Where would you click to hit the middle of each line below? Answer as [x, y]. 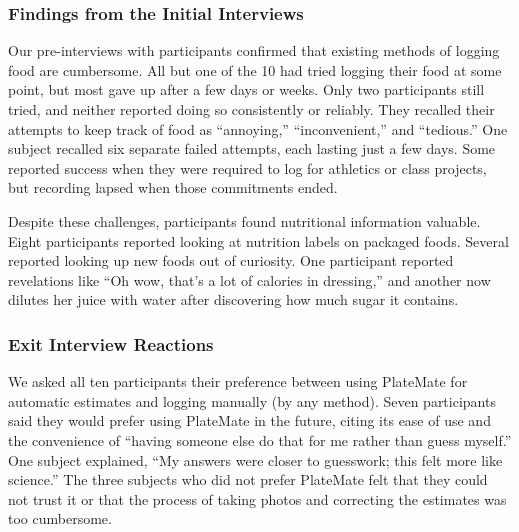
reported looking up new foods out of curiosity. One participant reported [231, 260]
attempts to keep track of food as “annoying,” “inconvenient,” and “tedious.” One [258, 128]
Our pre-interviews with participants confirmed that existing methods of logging [254, 50]
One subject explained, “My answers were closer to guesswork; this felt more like [255, 459]
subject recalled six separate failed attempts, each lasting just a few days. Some [252, 148]
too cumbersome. [60, 518]
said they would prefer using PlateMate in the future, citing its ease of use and [249, 420]
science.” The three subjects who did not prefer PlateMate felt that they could [248, 479]
